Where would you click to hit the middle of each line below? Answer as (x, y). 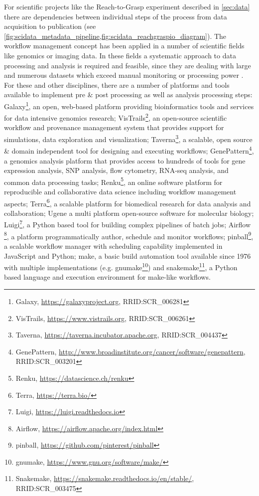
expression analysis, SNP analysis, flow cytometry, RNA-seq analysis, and (116, 170)
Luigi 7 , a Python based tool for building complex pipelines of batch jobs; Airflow (128, 224)
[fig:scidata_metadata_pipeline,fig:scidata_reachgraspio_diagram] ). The (115, 36)
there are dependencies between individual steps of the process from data (116, 16)
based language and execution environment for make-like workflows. (107, 277)
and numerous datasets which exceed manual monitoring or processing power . (124, 75)
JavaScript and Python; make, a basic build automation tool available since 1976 (128, 255)
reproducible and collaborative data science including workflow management (120, 191)
